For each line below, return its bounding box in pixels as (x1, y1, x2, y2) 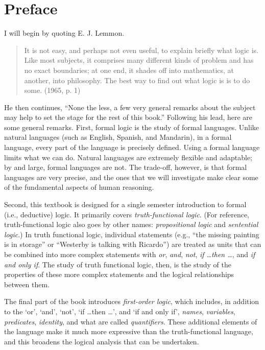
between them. (4, 279, 50, 289)
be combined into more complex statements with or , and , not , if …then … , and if (4, 249, 255, 259)
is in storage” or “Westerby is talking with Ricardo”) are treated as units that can (4, 239, 261, 249)
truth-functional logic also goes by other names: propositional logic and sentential (4, 219, 258, 230)
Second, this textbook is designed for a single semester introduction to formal (4, 199, 247, 210)
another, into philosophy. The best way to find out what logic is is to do (24, 74, 250, 85)
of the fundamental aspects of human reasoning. (4, 182, 154, 192)
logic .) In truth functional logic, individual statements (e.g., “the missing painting (4, 229, 259, 239)
